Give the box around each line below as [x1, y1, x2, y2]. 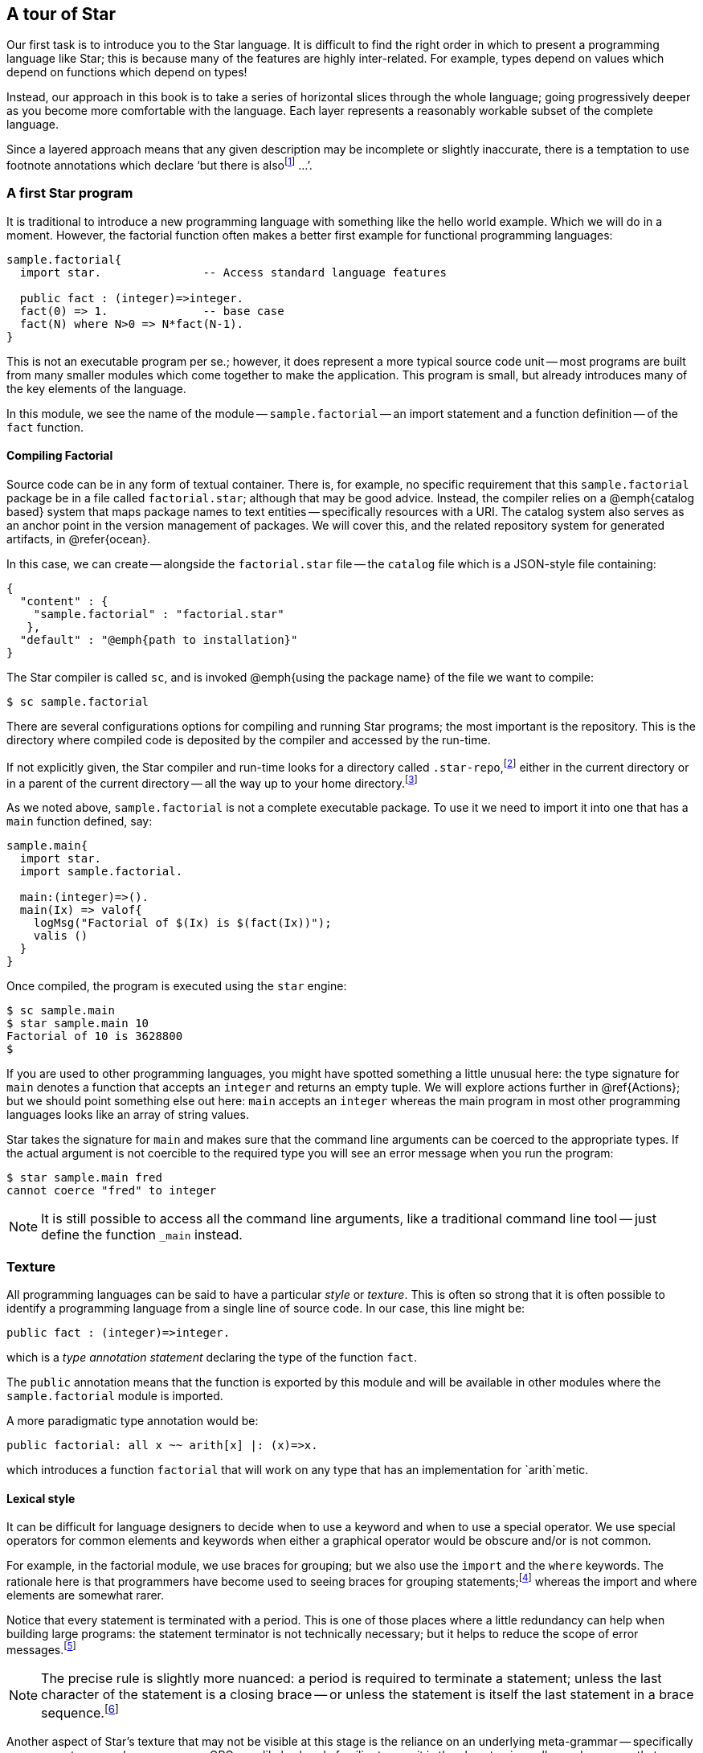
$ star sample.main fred [6, 1171, 162, 1185]
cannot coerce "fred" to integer [6, 1184, 217, 1198]
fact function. [6, 420, 84, 434]
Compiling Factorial [6, 448, 113, 463]
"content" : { [19, 595, 108, 608]
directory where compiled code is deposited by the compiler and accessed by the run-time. [6, 733, 491, 747]
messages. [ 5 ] [6, 1640, 76, 1657]
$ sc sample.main [6, 1004, 115, 1018]
